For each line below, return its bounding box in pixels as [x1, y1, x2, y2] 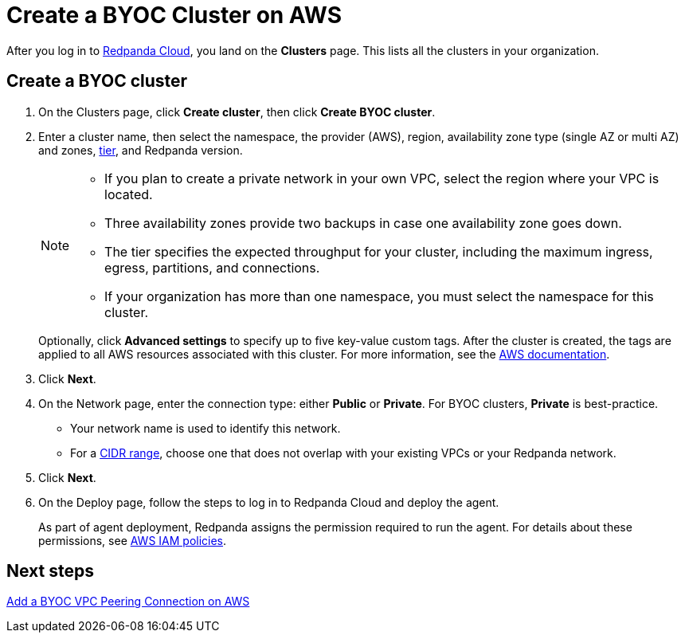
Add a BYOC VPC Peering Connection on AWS [6, 594, 250, 609]
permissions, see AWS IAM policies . [38, 533, 227, 547]
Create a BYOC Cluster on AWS [6, 2, 342, 29]
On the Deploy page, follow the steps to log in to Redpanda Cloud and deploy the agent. [38, 495, 499, 509]
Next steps [6, 561, 94, 582]
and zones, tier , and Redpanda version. [38, 143, 243, 157]
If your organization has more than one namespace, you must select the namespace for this [104, 288, 654, 304]
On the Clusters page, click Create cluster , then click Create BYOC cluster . [38, 104, 436, 119]
